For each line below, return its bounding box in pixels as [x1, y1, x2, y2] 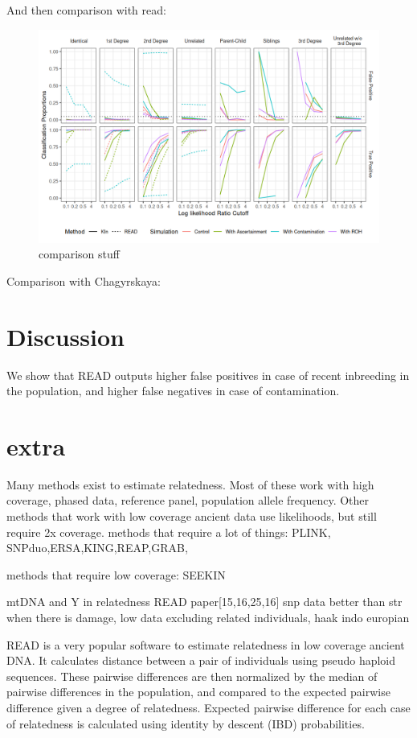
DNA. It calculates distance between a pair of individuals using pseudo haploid [6, 652, 396, 669]
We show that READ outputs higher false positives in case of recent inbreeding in [6, 366, 410, 383]
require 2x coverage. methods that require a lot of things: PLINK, [6, 523, 331, 540]
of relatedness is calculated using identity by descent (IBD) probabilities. [6, 715, 365, 732]
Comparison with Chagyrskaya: [6, 272, 161, 289]
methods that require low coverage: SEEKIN [6, 566, 226, 583]
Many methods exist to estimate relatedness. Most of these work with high [6, 476, 374, 493]
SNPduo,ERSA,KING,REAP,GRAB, [6, 539, 188, 556]
